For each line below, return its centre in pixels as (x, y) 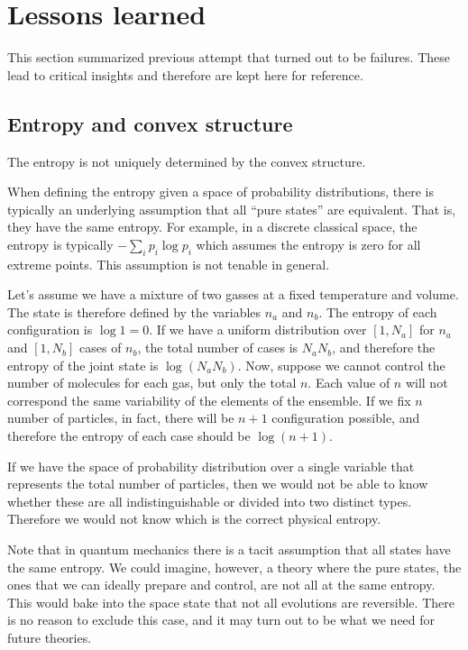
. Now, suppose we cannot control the (341, 365)
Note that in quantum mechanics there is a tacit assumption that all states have (229, 549)
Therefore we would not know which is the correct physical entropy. (194, 519)
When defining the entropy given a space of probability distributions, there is (221, 192)
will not (427, 383)
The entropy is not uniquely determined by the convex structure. (187, 161)
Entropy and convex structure (150, 123)
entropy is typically (60, 244)
